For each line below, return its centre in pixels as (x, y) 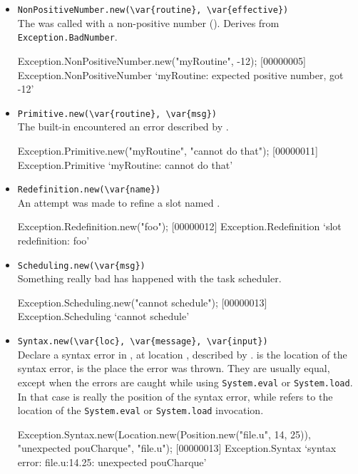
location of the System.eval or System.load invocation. (140, 410)
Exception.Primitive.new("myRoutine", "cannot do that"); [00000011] (168, 150)
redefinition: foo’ (53, 240)
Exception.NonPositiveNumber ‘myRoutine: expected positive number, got (180, 74)
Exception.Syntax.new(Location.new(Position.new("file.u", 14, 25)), (164, 434)
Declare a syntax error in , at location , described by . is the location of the (182, 354)
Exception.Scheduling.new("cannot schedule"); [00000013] (142, 302)
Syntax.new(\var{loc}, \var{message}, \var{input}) (143, 341)
